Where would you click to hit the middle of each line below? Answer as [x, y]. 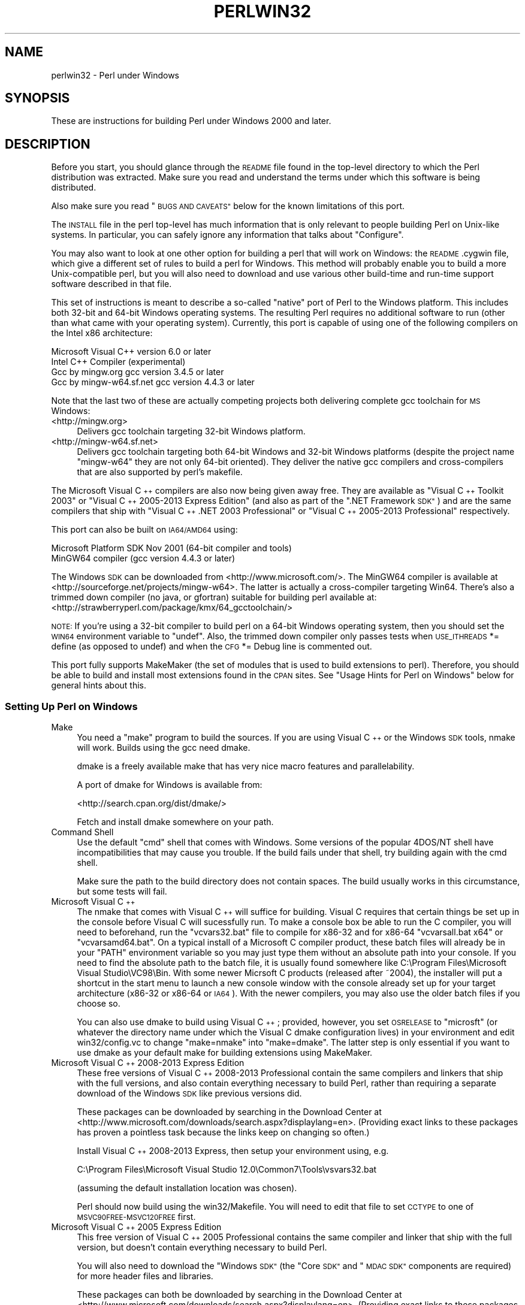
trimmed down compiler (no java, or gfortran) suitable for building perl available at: [214, 597]
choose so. [99, 1004]
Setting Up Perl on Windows [71, 706]
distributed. [74, 188]
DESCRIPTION [48, 144]
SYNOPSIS [37, 98]
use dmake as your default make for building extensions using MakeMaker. [225, 1053]
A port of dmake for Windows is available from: [170, 785]
